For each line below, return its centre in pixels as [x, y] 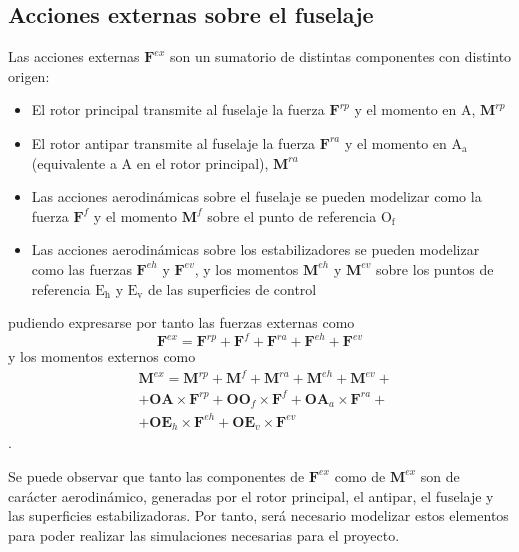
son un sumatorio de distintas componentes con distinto [340, 56]
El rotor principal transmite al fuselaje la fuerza [178, 109]
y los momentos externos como [102, 356]
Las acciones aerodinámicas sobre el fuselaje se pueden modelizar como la [256, 196]
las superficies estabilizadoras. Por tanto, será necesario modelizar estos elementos [258, 515]
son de [440, 475]
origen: [29, 75]
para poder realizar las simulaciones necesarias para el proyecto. [204, 534]
